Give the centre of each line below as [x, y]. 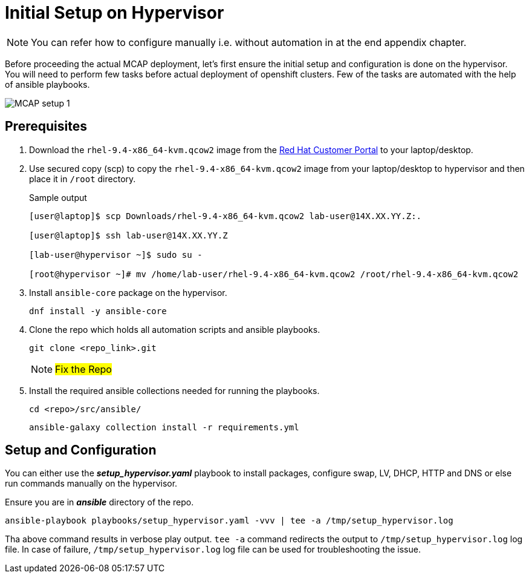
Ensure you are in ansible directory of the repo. [99, 502]
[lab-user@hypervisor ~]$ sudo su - [116, 255]
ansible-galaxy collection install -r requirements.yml [164, 427]
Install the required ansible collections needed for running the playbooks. [174, 390]
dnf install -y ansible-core [98, 311]
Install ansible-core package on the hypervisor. [128, 292]
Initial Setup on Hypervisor [115, 13]
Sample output [58, 197]
